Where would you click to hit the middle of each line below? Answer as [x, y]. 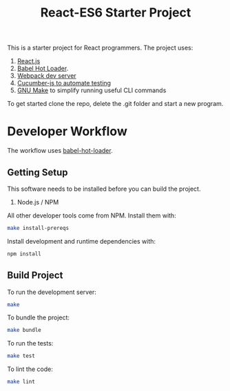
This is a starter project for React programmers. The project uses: [100, 48]
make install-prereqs [38, 228]
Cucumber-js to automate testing [64, 83]
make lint [21, 382]
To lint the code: [30, 369]
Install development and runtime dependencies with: [82, 241]
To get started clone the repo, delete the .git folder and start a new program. [115, 104]
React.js [29, 61]
